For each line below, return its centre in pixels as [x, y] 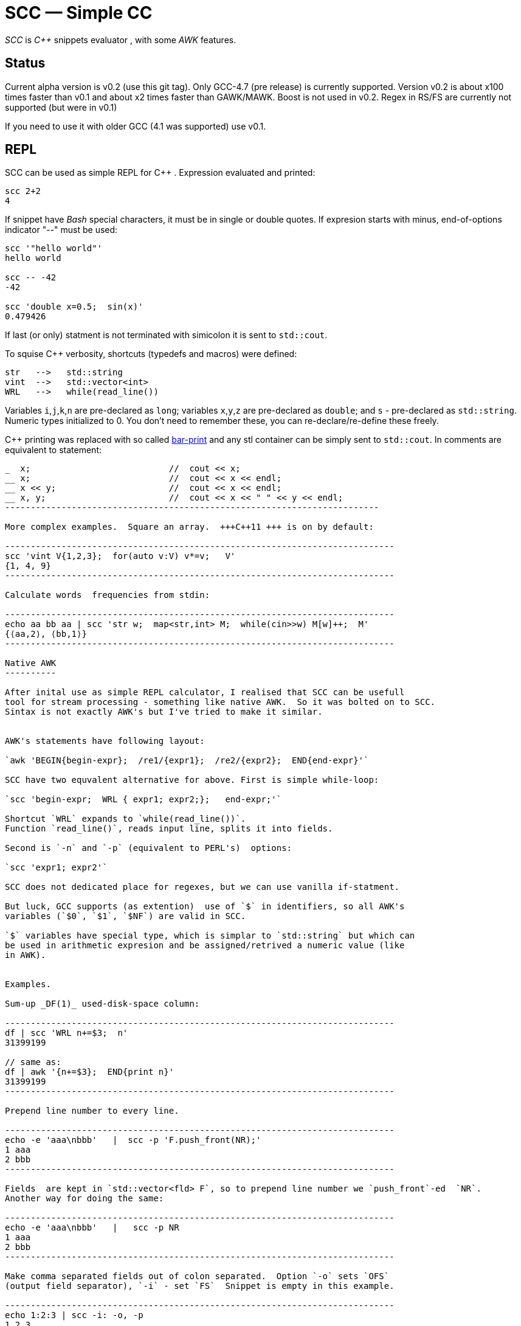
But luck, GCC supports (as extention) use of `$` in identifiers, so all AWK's [205, 907]
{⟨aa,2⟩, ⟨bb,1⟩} [46, 634]
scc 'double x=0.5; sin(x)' [74, 307]
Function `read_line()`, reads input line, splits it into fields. [169, 829]
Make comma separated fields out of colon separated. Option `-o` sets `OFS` [197, 1276]
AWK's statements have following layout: [105, 741]
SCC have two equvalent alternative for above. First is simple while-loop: [192, 780]
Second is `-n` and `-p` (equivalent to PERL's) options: [149, 848]
